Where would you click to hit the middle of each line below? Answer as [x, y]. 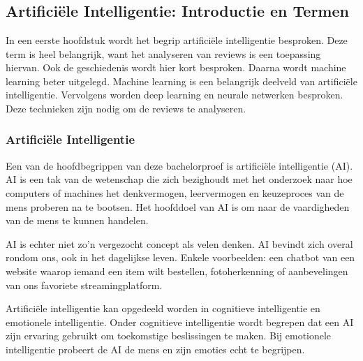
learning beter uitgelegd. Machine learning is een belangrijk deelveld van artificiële [181, 81]
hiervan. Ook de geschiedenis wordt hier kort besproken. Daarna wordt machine [176, 67]
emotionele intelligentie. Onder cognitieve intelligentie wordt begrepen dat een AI [180, 322]
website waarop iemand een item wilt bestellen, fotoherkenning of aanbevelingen [177, 271]
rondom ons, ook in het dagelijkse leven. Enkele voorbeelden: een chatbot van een [180, 257]
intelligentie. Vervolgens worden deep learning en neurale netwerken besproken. [175, 95]
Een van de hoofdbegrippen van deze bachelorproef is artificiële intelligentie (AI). [179, 165]
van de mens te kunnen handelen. [77, 220]
